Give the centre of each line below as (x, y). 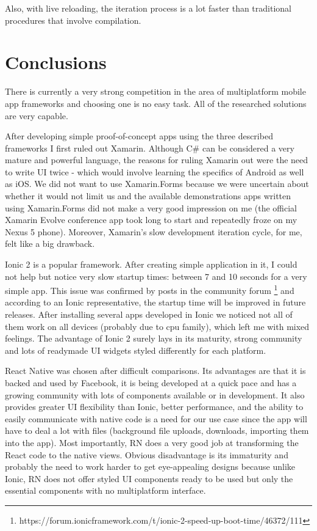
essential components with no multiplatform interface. (105, 490)
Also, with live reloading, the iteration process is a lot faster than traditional (148, 8)
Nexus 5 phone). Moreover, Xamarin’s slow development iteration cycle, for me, (154, 231)
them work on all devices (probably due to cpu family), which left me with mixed (157, 326)
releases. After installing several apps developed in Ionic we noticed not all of (149, 314)
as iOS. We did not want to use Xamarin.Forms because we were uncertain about (157, 184)
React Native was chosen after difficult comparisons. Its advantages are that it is (155, 371)
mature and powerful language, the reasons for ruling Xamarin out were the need (157, 160)
